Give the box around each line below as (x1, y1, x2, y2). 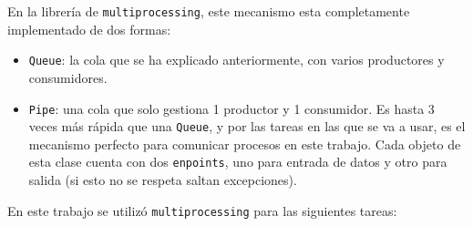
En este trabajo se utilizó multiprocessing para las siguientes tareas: (7, 200, 397, 220)
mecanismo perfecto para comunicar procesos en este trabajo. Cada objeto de (28, 134, 461, 153)
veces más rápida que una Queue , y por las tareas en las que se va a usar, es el (28, 117, 466, 136)
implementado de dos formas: (7, 19, 171, 38)
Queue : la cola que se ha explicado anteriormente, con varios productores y (28, 50, 445, 69)
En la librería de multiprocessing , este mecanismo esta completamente (7, 2, 410, 20)
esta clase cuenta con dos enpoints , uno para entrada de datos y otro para (28, 152, 447, 171)
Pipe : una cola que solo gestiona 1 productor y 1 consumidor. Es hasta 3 (28, 98, 435, 118)
